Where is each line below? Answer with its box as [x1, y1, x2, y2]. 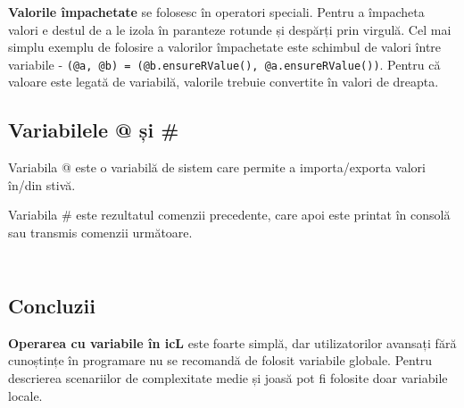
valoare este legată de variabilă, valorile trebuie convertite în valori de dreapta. [8, 72, 439, 91]
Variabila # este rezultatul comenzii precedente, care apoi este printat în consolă [8, 205, 451, 224]
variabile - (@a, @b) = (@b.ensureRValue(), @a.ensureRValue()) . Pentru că [8, 54, 441, 73]
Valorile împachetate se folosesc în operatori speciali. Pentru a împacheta [8, 3, 425, 21]
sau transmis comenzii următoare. [8, 223, 193, 242]
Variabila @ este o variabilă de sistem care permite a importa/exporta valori [8, 158, 426, 177]
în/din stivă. [8, 175, 76, 194]
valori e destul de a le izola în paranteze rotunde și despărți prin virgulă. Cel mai [8, 20, 452, 38]
